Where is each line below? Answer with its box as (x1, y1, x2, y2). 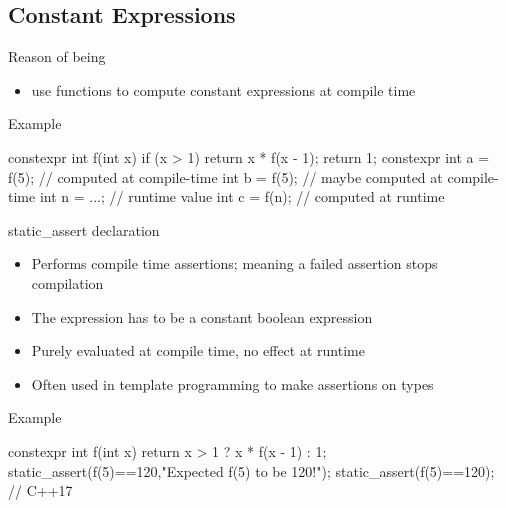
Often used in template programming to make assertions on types (31, 373, 434, 394)
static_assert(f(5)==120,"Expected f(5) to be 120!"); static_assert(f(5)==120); (8, 460, 495, 481)
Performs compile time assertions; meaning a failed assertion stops (31, 253, 438, 274)
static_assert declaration (8, 219, 160, 240)
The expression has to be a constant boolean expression (31, 306, 373, 327)
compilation (31, 272, 104, 293)
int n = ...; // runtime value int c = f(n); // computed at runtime (39, 186, 445, 207)
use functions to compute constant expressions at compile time (31, 79, 416, 100)
